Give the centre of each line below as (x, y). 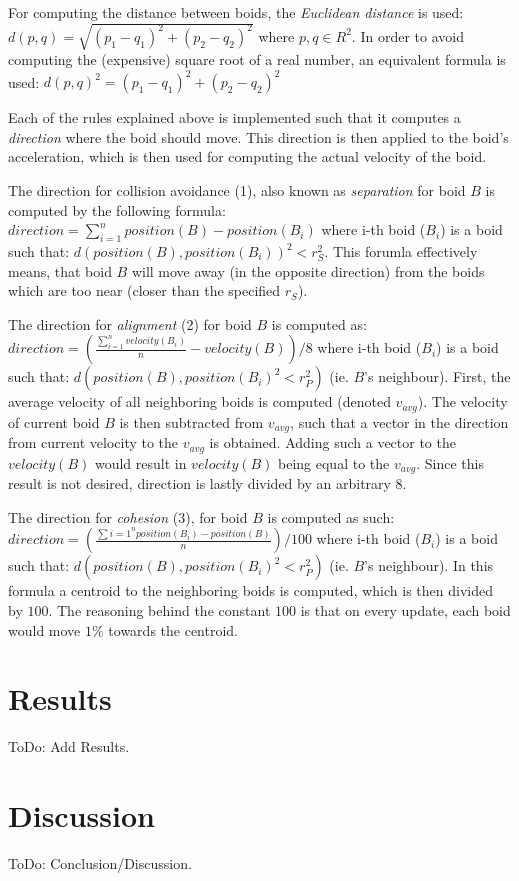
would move (44, 629)
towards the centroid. (173, 629)
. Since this (450, 462)
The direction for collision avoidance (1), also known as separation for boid (237, 190)
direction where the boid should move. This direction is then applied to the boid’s (258, 136)
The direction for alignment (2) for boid (130, 323)
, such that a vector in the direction (399, 421)
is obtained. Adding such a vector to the (332, 442)
